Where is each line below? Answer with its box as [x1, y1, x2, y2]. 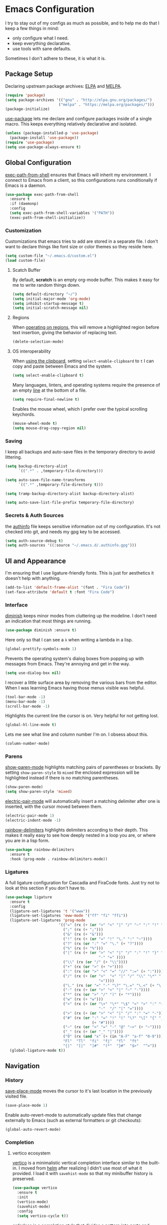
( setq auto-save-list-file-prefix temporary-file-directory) [5, 500, 135, 505]
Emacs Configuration [5, 3, 94, 15]
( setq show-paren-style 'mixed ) [5, 789, 72, 794]
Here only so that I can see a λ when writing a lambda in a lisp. [5, 637, 133, 643]
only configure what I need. [12, 35, 69, 41]
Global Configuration [5, 158, 72, 167]
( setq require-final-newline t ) [12, 397, 80, 402]
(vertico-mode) [17, 1200, 49, 1205]
